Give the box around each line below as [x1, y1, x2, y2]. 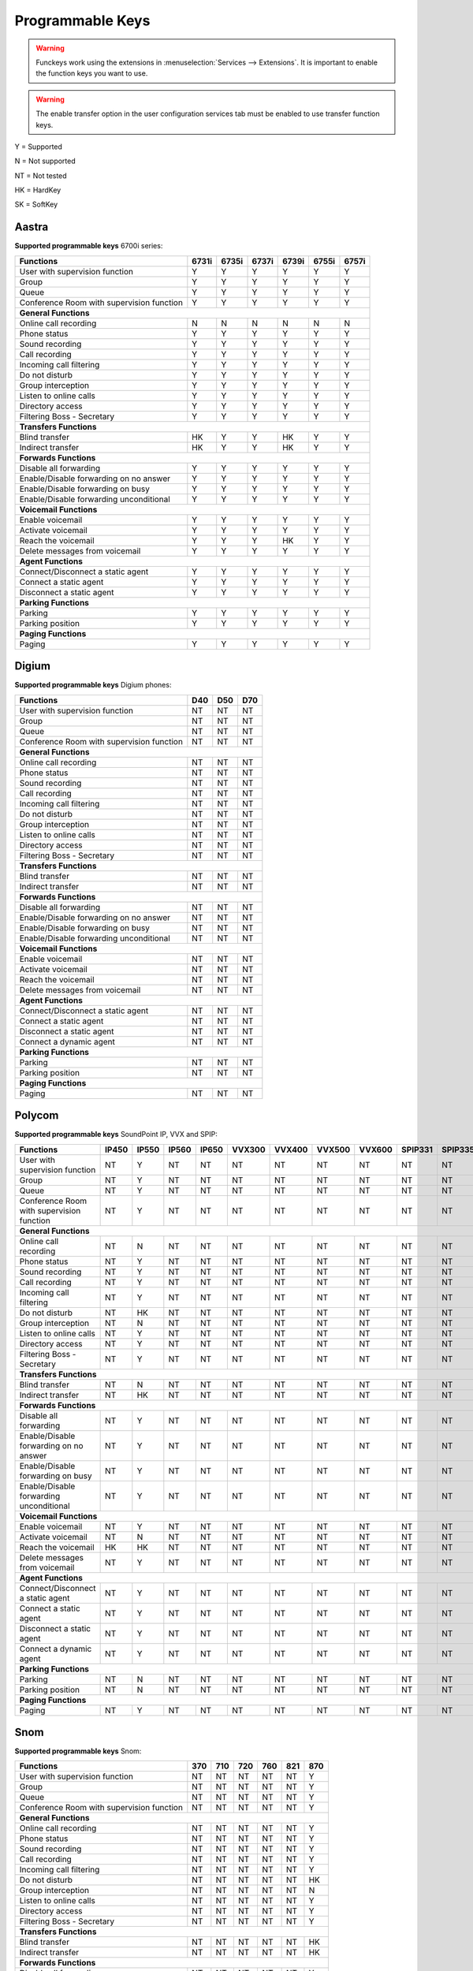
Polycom [14, 1108, 59, 1123]
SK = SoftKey [14, 199, 58, 209]
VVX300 [231, 1144, 266, 1155]
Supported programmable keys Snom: [14, 1746, 142, 1756]
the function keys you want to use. [35, 69, 148, 78]
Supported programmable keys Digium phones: [14, 680, 172, 690]
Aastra [14, 221, 49, 234]
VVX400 [274, 1144, 308, 1155]
